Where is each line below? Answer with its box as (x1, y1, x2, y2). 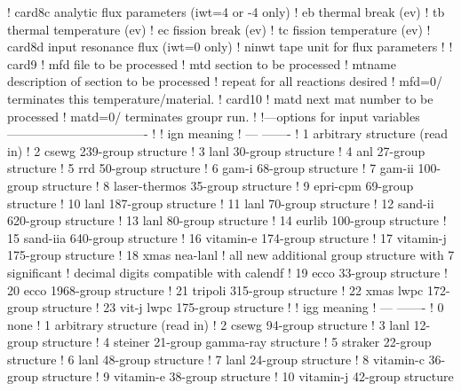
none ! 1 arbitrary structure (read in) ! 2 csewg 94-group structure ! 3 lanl (7, 315, 409, 333)
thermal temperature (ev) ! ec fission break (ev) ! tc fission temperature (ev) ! (7, 20, 431, 38)
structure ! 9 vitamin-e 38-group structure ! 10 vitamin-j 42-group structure (42, 367, 454, 386)
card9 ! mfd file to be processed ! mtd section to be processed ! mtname (7, 54, 396, 73)
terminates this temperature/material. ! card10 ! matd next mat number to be (7, 89, 433, 107)
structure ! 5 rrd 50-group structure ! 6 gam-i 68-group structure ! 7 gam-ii (7, 159, 414, 177)
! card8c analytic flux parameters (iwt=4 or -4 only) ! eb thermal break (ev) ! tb (7, 3, 445, 20)
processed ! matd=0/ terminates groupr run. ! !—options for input (7, 106, 369, 125)
